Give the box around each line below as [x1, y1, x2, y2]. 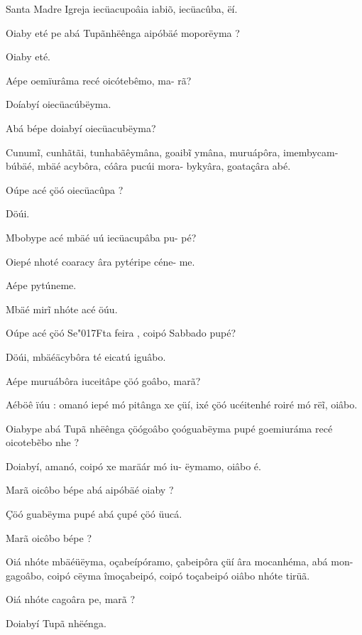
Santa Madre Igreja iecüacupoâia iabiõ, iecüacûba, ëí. [6, 1, 238, 16]
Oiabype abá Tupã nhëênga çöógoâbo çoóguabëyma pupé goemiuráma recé [6, 420, 333, 435]
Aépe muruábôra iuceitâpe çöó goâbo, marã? [6, 373, 201, 388]
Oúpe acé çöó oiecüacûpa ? [6, 182, 124, 197]
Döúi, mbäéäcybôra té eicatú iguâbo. [6, 349, 166, 364]
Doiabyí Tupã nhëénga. [6, 616, 106, 631]
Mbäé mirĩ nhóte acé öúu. [6, 301, 118, 316]
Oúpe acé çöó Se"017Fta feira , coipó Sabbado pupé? [6, 325, 236, 340]
